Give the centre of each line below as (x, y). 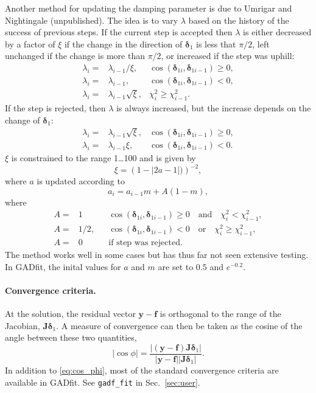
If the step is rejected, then (55, 107)
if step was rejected (144, 243)
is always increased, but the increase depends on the (213, 107)
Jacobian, (23, 325)
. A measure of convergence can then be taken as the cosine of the (179, 325)
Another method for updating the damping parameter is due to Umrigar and (149, 8)
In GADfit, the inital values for (63, 266)
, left (261, 43)
